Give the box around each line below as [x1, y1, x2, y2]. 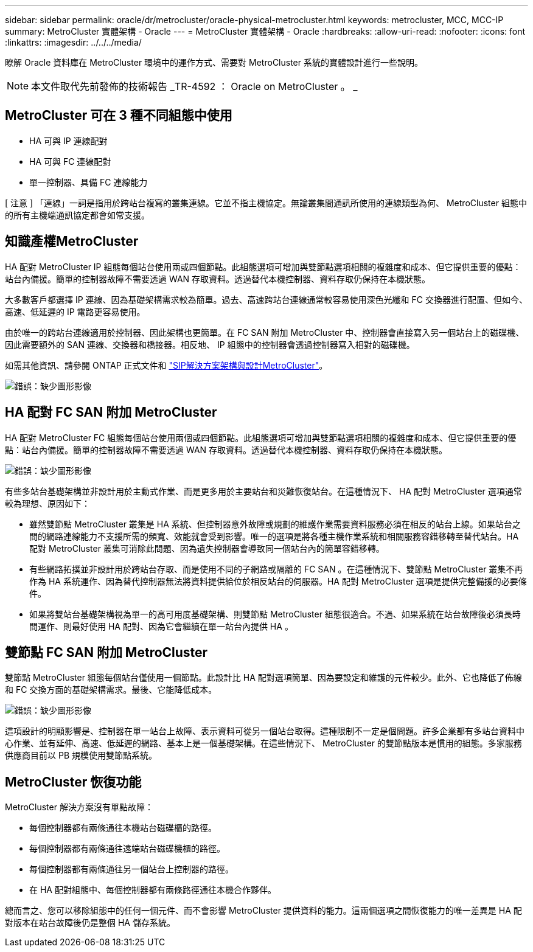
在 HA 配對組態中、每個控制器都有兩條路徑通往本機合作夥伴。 [29, 884, 276, 895]
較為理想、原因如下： [5, 498, 90, 509]
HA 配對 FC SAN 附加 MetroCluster [5, 405, 217, 420]
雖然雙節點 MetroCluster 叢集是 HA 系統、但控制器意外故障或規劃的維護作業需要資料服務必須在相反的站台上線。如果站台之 [29, 518, 521, 529]
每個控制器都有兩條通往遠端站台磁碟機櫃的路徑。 [29, 843, 225, 854]
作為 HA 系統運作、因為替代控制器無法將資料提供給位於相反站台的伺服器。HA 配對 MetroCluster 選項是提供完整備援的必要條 [29, 575, 527, 586]
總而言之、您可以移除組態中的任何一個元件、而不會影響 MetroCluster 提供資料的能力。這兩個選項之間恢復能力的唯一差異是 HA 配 [5, 905, 522, 916]
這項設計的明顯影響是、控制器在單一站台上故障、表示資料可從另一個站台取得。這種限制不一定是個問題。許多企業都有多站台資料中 [5, 726, 524, 737]
